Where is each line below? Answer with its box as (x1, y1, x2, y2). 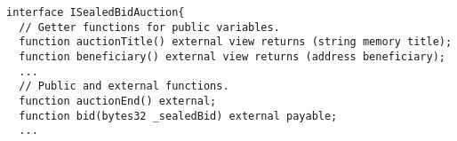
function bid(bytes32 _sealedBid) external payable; (19, 109, 338, 122)
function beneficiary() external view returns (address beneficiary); (19, 50, 445, 63)
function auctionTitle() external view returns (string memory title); (19, 35, 453, 49)
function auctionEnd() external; (19, 94, 217, 107)
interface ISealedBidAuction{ (6, 6, 185, 19)
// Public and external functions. (19, 80, 229, 93)
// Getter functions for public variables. (19, 20, 280, 34)
